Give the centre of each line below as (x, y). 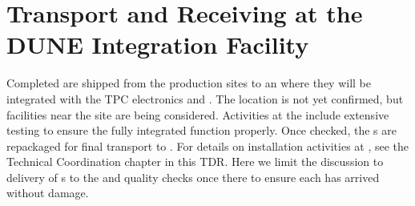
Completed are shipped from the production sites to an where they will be (189, 83)
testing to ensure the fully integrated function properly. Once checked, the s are (201, 130)
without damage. (48, 193)
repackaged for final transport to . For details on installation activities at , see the (208, 145)
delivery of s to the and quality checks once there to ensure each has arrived (193, 177)
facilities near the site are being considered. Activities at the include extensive (198, 114)
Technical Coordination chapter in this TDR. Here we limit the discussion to (195, 162)
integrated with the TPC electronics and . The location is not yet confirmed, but (205, 98)
